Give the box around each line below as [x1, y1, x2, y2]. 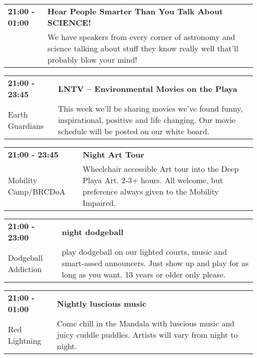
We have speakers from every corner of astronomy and [47, 31, 235, 42]
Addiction [8, 263, 42, 275]
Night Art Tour [83, 149, 144, 160]
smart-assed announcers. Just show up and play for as [61, 257, 249, 269]
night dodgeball [61, 226, 124, 238]
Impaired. [83, 197, 116, 208]
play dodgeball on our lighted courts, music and [61, 246, 227, 257]
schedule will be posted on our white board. [58, 125, 210, 137]
